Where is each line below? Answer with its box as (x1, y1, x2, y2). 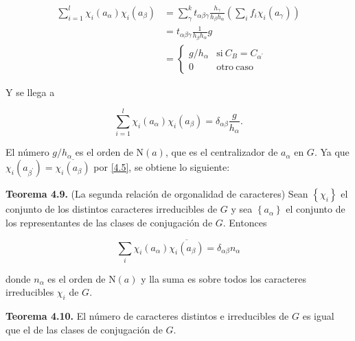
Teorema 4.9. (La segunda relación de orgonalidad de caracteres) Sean (5, 187, 308, 201)
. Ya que (314, 145, 350, 159)
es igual (302, 309, 334, 323)
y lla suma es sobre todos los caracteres (141, 271, 307, 285)
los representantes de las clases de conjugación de (5, 215, 213, 229)
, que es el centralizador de (165, 145, 278, 159)
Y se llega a (5, 84, 55, 99)
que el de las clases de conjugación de (5, 322, 163, 336)
